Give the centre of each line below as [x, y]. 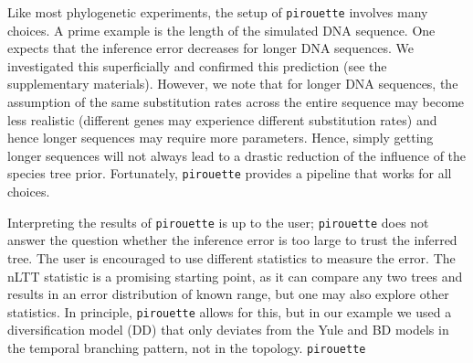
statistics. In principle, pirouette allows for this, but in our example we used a [230, 311]
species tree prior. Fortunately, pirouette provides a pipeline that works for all [230, 173]
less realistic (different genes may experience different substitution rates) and [222, 119]
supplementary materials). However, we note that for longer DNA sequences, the [233, 84]
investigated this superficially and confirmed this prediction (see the [197, 65]
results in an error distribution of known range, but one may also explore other [228, 294]
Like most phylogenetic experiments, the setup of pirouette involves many [218, 12]
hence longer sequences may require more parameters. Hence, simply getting [221, 138]
